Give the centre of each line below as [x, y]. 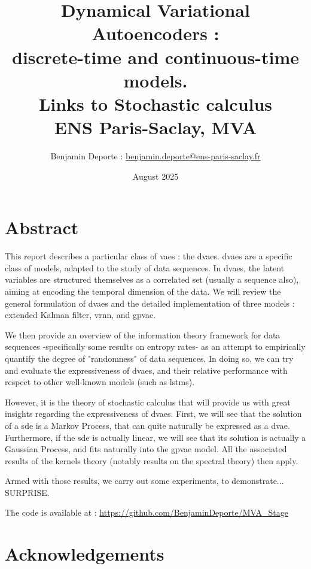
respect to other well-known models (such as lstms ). [100, 382]
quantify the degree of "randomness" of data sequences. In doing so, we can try [149, 358]
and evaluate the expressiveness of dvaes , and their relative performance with [146, 370]
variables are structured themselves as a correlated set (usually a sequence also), [152, 279]
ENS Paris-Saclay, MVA [155, 127]
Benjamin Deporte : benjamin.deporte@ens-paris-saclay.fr [155, 156]
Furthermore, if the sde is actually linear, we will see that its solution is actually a [155, 437]
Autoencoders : [155, 33]
